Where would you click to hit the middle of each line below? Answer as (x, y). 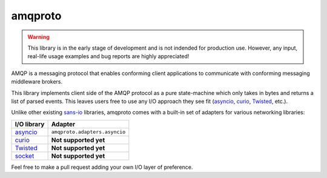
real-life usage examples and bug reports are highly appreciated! (108, 56)
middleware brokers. (37, 82)
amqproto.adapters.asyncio (88, 132)
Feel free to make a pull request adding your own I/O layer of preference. (102, 167)
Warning (38, 37)
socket (25, 156)
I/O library (30, 124)
